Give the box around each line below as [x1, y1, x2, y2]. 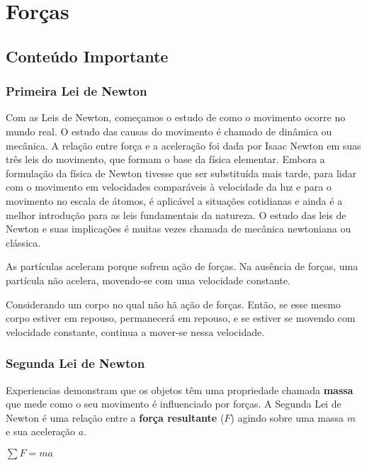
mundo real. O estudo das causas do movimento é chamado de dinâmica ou [6, 123, 332, 138]
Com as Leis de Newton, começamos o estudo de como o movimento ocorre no [6, 110, 346, 125]
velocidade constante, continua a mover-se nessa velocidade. [6, 324, 265, 339]
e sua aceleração [6, 424, 76, 439]
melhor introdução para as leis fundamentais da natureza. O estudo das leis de [6, 207, 346, 222]
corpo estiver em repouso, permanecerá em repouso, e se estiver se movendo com [6, 310, 356, 325]
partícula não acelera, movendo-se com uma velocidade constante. [6, 272, 290, 287]
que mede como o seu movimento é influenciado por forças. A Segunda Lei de [6, 396, 341, 411]
